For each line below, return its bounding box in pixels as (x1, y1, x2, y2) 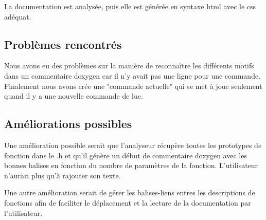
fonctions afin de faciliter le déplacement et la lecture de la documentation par (4, 197, 251, 208)
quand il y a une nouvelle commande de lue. (4, 90, 143, 101)
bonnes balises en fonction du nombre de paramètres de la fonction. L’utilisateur (4, 160, 258, 171)
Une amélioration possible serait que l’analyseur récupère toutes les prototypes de (4, 139, 262, 150)
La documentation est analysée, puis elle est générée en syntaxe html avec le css (4, 1, 256, 11)
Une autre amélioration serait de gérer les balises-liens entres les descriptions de (4, 187, 255, 198)
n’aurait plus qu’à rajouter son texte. (4, 170, 121, 180)
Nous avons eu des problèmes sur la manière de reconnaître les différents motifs (4, 60, 254, 71)
